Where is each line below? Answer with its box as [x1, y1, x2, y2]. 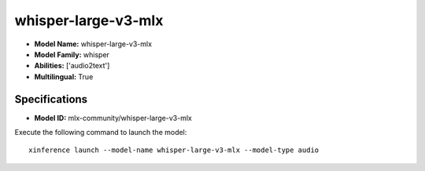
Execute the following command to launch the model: [14, 128, 187, 137]
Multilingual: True [34, 71, 94, 82]
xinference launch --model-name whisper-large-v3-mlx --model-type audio [28, 146, 320, 155]
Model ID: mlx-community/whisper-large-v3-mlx [34, 113, 192, 122]
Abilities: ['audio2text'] [34, 61, 110, 71]
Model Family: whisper [34, 49, 110, 59]
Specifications [14, 93, 88, 106]
